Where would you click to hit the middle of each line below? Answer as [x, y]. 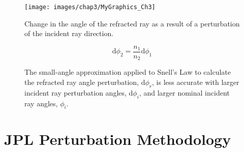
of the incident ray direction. [69, 33]
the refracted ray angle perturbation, [82, 82]
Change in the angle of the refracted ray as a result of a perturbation [132, 23]
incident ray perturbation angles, [75, 92]
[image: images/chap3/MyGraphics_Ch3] [90, 7]
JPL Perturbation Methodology [118, 139]
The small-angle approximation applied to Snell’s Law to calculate [128, 72]
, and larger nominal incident [184, 92]
